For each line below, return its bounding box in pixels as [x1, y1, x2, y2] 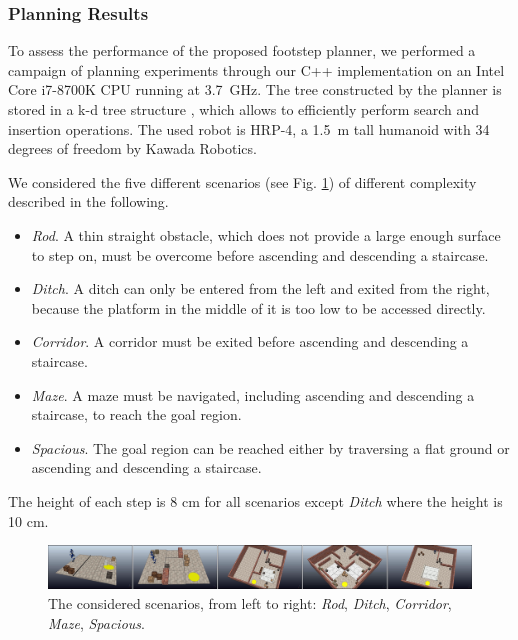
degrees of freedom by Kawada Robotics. [8, 138, 257, 159]
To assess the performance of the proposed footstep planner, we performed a [8, 40, 476, 61]
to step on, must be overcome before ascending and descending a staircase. [31, 244, 489, 265]
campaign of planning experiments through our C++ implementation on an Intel [8, 59, 505, 80]
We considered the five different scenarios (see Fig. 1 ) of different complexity [8, 171, 477, 192]
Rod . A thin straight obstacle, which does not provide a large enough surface [31, 224, 501, 245]
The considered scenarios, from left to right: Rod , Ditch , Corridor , [48, 592, 452, 613]
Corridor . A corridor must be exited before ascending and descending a [31, 331, 469, 352]
